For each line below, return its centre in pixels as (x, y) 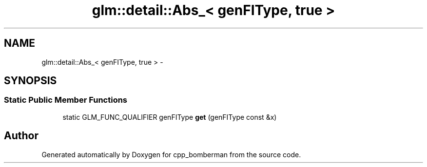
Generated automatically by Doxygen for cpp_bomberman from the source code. (171, 154)
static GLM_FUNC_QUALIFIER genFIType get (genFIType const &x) (170, 117)
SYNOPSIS (30, 81)
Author (21, 136)
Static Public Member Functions (66, 100)
